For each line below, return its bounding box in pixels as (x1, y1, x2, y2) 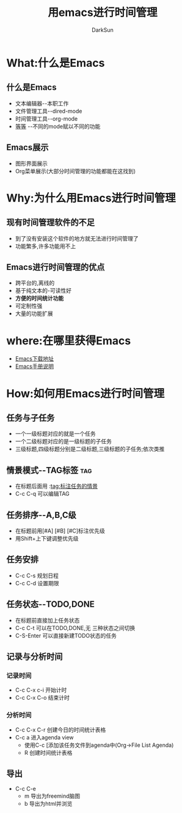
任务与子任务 (6, 413, 55, 423)
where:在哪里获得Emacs (6, 334, 131, 348)
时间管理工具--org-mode (15, 114, 78, 122)
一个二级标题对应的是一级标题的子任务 (15, 438, 112, 445)
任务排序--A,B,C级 (6, 509, 76, 520)
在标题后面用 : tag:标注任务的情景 (15, 482, 98, 490)
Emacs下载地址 (15, 355, 54, 362)
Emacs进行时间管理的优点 (6, 261, 105, 272)
